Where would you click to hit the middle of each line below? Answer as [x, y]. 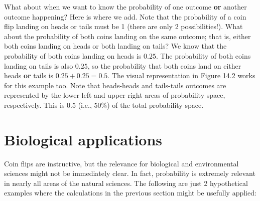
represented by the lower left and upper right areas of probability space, [115, 95]
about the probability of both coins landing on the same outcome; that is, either [127, 36]
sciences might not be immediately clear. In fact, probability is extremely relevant [130, 173]
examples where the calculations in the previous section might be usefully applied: [130, 193]
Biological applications [83, 139]
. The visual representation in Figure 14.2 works [181, 75]
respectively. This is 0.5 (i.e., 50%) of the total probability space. [104, 105]
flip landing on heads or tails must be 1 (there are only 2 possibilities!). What [123, 26]
